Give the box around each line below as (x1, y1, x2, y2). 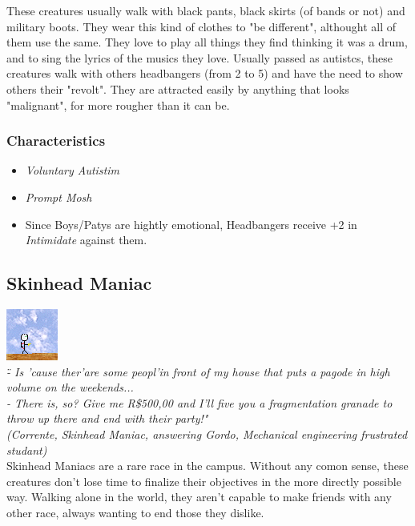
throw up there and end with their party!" (6, 410, 208, 427)
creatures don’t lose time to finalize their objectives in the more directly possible (6, 472, 401, 489)
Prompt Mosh (25, 188, 92, 205)
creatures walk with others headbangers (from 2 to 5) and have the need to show (6, 65, 403, 82)
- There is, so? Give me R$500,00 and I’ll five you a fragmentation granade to (6, 394, 393, 411)
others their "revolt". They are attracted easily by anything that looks (6, 80, 349, 97)
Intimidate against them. (25, 231, 147, 248)
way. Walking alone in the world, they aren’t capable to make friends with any (6, 488, 392, 505)
